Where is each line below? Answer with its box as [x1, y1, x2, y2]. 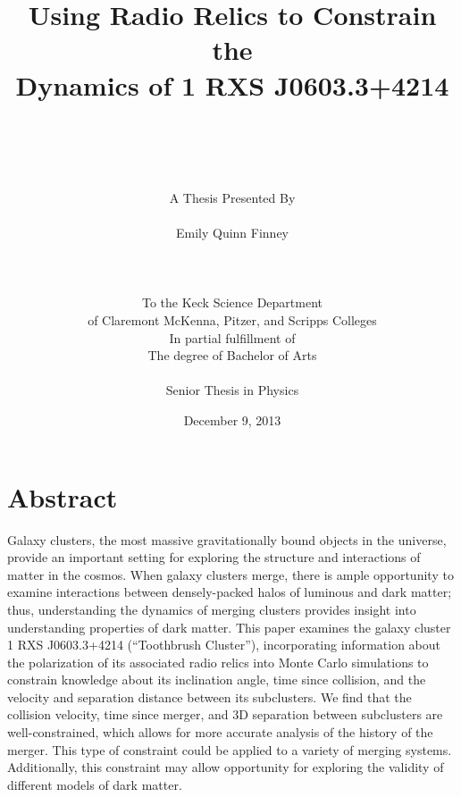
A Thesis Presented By [169, 188, 296, 206]
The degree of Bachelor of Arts [147, 346, 317, 365]
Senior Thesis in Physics [165, 381, 299, 399]
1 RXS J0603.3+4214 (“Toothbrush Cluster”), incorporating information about [7, 635, 440, 654]
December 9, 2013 [183, 411, 281, 429]
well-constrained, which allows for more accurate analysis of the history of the [7, 723, 433, 742]
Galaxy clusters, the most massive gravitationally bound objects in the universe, [7, 530, 447, 549]
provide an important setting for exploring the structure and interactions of [7, 548, 421, 566]
